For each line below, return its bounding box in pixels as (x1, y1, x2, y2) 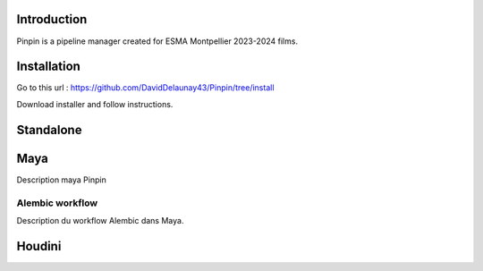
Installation (16, 59, 80, 74)
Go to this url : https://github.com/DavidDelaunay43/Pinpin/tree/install (16, 82, 275, 93)
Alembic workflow (16, 197, 98, 209)
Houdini (16, 238, 62, 254)
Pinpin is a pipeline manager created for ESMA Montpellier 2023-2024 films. (16, 36, 299, 47)
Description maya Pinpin (16, 174, 106, 185)
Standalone (16, 122, 82, 138)
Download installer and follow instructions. (16, 98, 174, 109)
